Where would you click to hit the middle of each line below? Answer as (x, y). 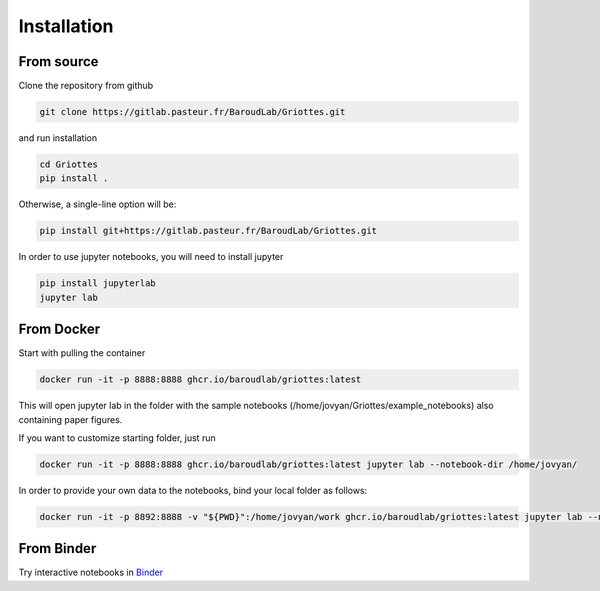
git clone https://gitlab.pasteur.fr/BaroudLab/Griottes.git (192, 112)
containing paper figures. (70, 419)
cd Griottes (69, 164)
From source (58, 61)
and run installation (58, 138)
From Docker (59, 329)
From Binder (57, 548)
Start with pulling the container (82, 353)
